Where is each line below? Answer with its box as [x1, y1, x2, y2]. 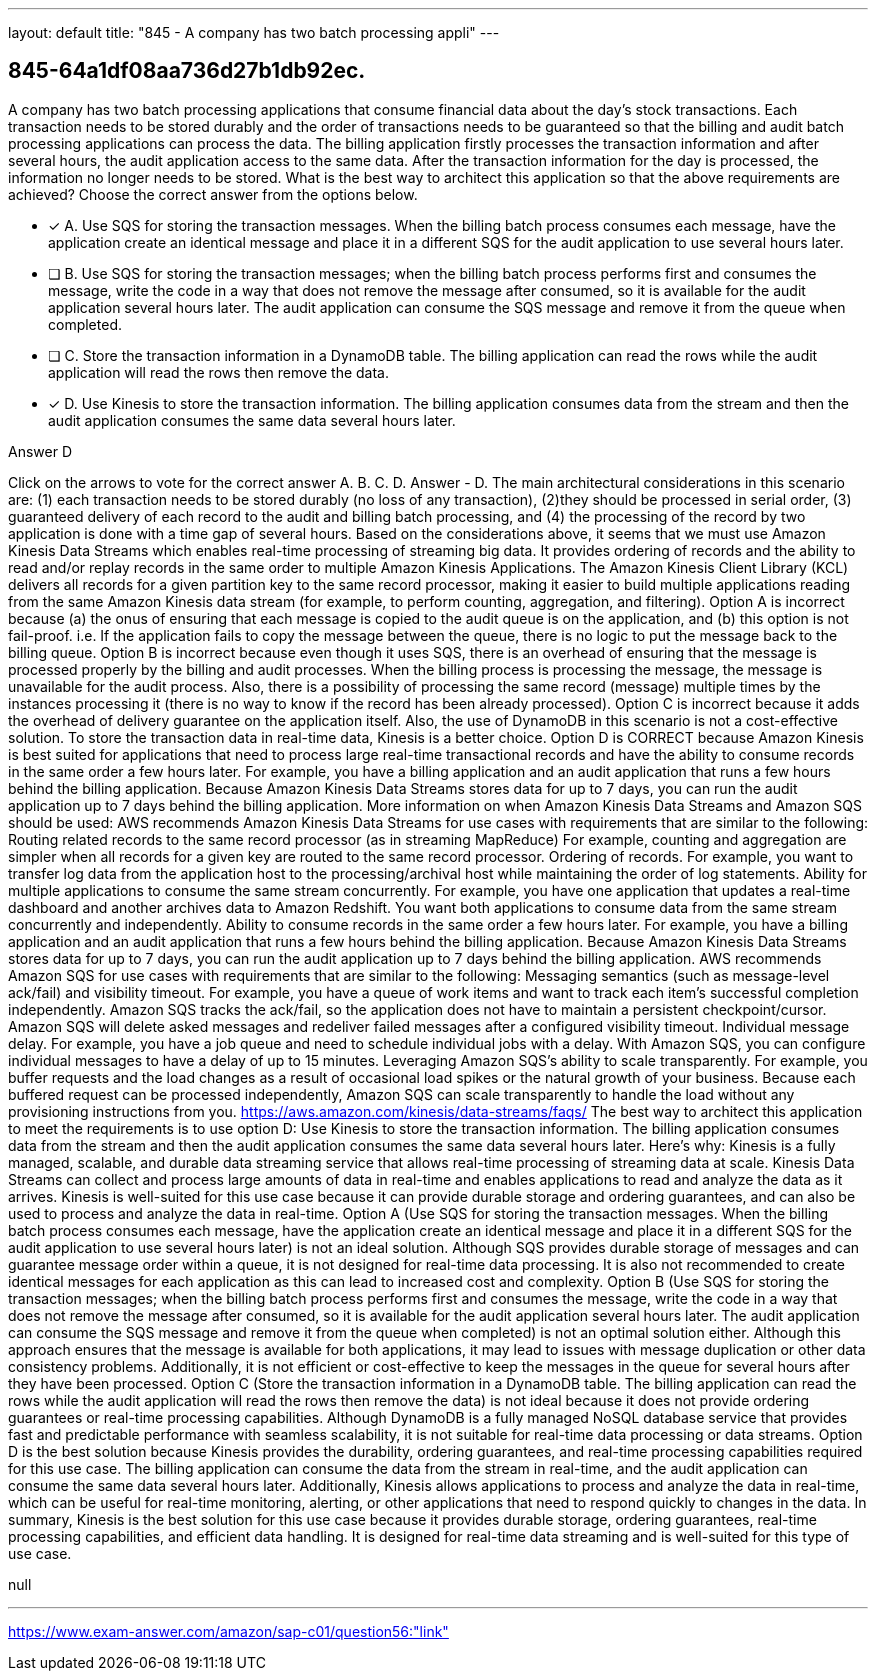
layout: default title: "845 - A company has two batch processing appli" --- [8, 24, 500, 41]
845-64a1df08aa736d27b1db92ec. [8, 58, 366, 84]
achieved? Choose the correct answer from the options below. [8, 185, 418, 203]
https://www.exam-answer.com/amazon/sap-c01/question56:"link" [8, 1622, 449, 1640]
